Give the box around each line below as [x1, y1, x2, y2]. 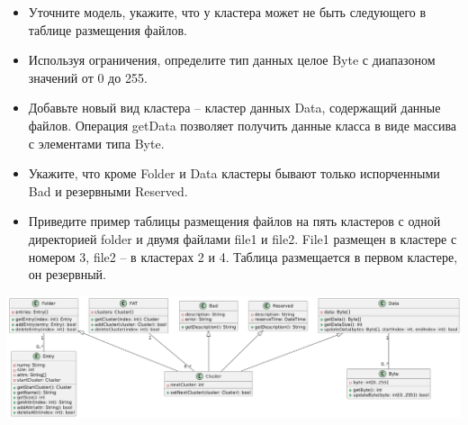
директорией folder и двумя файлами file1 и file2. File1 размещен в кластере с [28, 229, 457, 248]
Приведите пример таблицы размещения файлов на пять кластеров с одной [28, 212, 441, 231]
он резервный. [28, 265, 106, 284]
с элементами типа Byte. [28, 133, 165, 152]
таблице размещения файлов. [28, 20, 187, 39]
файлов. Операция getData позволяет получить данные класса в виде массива [28, 115, 457, 134]
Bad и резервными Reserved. [28, 181, 188, 200]
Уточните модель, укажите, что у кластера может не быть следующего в [28, 3, 427, 21]
